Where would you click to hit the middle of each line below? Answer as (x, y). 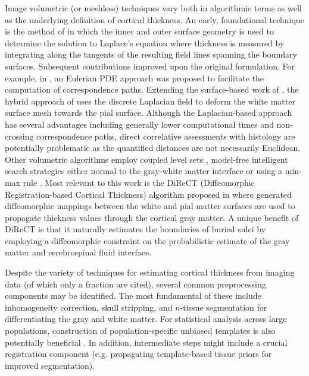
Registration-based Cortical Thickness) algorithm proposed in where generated (148, 194)
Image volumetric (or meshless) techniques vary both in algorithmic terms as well (153, 8)
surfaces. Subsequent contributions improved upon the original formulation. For (150, 66)
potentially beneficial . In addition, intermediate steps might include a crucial (146, 342)
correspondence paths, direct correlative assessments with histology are (166, 136)
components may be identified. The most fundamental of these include (133, 296)
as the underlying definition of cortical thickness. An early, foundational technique (154, 19)
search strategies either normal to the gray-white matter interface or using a (144, 171)
